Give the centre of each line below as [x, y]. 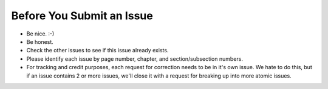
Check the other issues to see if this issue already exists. [97, 51]
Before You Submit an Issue [82, 16]
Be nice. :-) [40, 34]
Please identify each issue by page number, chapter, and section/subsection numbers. [135, 59]
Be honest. [40, 41]
